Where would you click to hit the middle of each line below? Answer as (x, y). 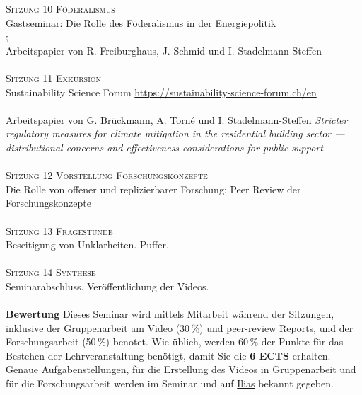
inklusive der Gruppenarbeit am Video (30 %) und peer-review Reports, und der (180, 327)
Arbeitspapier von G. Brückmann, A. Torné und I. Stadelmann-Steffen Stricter (177, 119)
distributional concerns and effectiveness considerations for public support (164, 147)
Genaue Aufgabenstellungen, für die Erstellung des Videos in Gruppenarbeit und (181, 369)
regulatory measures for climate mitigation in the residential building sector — (175, 133)
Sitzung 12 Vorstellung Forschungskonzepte (107, 175)
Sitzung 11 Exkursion (54, 78)
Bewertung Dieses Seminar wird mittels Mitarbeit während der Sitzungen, (170, 314)
